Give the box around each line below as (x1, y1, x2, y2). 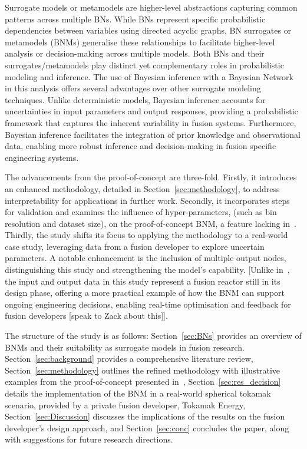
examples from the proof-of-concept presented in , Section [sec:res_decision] (5, 375, 281, 388)
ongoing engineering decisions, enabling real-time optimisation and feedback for (5, 298, 291, 310)
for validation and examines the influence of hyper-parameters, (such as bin (5, 206, 277, 218)
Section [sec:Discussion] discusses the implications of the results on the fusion (5, 410, 285, 422)
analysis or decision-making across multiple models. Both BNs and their (5, 47, 265, 60)
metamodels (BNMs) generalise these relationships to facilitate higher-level (5, 35, 275, 48)
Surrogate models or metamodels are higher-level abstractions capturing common (5, 1, 298, 13)
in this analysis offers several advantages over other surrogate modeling (5, 82, 261, 94)
